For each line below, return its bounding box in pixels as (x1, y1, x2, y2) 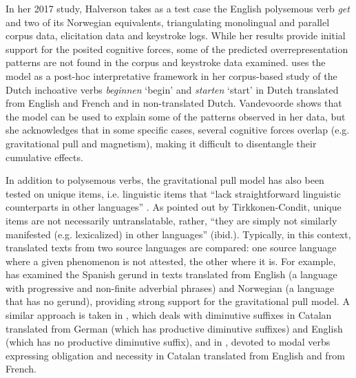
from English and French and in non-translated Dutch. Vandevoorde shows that (6, 96, 342, 110)
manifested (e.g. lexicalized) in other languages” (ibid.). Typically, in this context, (6, 227, 351, 241)
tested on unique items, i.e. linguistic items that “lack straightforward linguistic (6, 186, 342, 200)
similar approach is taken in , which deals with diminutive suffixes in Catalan (6, 308, 332, 322)
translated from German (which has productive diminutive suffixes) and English (6, 321, 343, 335)
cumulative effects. (6, 149, 83, 164)
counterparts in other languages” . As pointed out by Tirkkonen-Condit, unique (6, 200, 342, 214)
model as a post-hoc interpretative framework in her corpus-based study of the (6, 68, 337, 83)
